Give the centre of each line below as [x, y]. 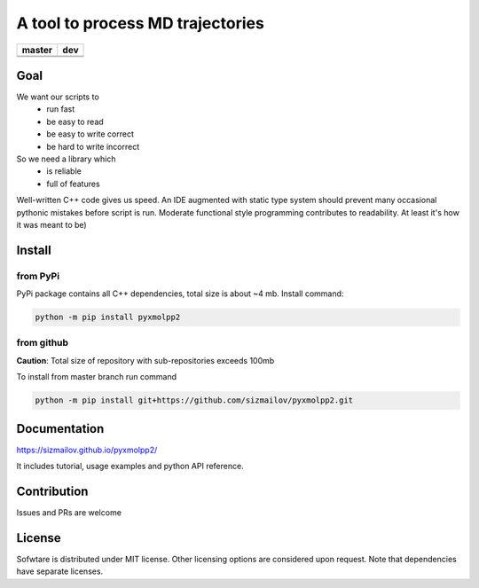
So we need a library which [66, 159]
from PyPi [38, 276]
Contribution [52, 491]
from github [43, 343]
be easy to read [75, 122]
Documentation [60, 429]
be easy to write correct [90, 134]
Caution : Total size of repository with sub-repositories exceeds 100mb [145, 360]
